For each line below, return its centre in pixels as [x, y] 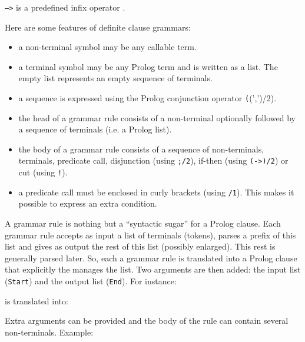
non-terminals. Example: [49, 332]
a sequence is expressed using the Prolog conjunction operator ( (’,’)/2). [147, 98]
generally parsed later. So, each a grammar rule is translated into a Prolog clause [151, 258]
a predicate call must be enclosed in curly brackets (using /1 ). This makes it [156, 192]
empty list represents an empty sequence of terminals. [115, 78]
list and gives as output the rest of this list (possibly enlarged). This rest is [140, 246]
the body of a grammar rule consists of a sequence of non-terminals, [141, 149]
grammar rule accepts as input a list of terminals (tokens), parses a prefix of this [150, 235]
